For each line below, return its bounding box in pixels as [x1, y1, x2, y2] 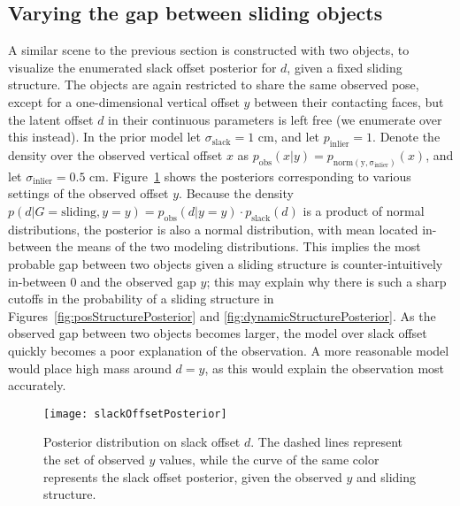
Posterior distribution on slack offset [43, 433, 241, 451]
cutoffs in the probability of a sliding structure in [8, 289, 274, 308]
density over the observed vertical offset [8, 145, 223, 164]
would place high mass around [8, 358, 172, 377]
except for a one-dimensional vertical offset [8, 92, 240, 111]
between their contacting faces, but [254, 92, 444, 111]
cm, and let [257, 127, 320, 146]
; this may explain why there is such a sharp [206, 272, 447, 290]
